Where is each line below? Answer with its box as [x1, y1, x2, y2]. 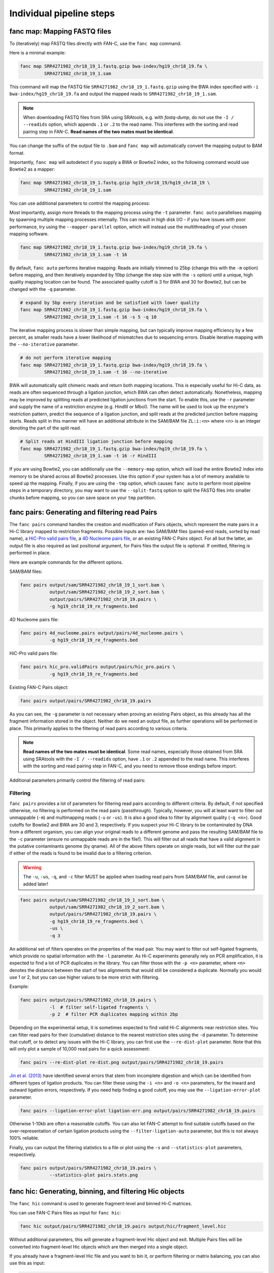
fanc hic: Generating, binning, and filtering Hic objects [9, 1187, 185, 1196]
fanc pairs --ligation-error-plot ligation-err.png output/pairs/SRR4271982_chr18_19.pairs [20, 1108, 256, 1114]
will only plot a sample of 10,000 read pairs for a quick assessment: [9, 1046, 150, 1052]
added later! [23, 881, 48, 887]
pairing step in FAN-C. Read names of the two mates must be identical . [23, 128, 174, 134]
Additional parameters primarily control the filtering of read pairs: [9, 777, 146, 783]
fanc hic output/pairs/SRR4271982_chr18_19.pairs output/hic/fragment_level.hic [20, 1224, 226, 1229]
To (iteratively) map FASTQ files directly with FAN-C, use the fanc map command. [9, 41, 182, 47]
